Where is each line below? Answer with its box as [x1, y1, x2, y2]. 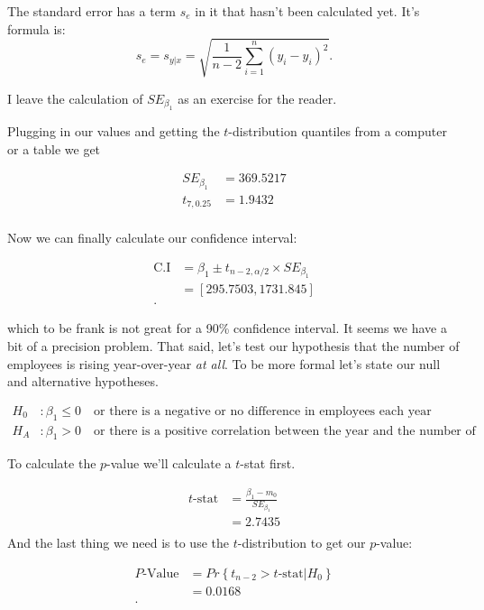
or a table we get [7, 139, 101, 158]
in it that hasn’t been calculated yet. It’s [195, 2, 420, 20]
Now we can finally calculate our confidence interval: [7, 228, 297, 247]
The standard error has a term [7, 2, 177, 20]
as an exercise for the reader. [178, 88, 337, 107]
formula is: [7, 19, 66, 38]
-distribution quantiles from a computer [228, 122, 447, 141]
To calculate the [7, 454, 96, 473]
